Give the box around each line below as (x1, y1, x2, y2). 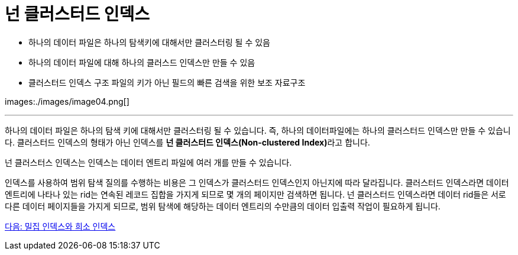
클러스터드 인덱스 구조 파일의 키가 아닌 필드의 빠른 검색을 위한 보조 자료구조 (28, 77, 306, 88)
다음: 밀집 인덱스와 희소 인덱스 (5, 221, 116, 231)
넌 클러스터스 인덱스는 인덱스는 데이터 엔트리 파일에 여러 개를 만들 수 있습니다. (5, 157, 292, 167)
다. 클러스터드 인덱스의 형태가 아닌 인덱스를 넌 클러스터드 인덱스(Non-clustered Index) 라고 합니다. (5, 137, 370, 147)
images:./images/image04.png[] (5, 96, 129, 106)
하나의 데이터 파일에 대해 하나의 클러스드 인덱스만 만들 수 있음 (28, 57, 255, 67)
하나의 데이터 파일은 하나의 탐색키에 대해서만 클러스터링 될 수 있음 (28, 37, 270, 47)
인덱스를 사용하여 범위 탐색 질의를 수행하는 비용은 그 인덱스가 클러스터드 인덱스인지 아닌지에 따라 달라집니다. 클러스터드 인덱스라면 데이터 (5, 177, 509, 188)
